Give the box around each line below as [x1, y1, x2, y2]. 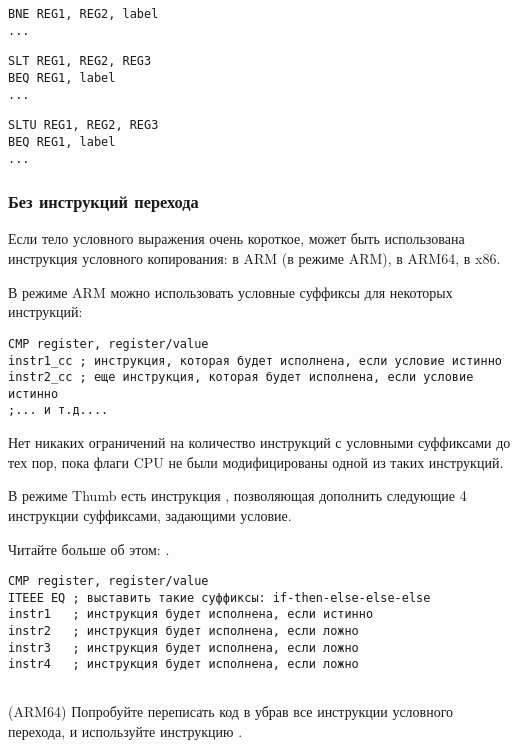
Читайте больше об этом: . [8, 538, 170, 559]
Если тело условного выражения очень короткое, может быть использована [8, 228, 465, 249]
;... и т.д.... [8, 403, 109, 418]
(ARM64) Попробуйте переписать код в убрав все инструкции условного [8, 701, 454, 722]
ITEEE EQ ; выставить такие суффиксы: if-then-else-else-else [8, 590, 431, 605]
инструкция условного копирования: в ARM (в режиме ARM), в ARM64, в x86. [8, 248, 501, 269]
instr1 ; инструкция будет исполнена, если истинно [8, 607, 374, 622]
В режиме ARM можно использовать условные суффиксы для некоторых [8, 281, 453, 302]
